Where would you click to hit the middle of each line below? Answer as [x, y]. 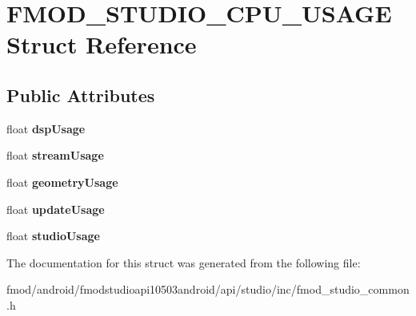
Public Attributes [81, 95]
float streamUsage [55, 155]
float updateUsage [56, 209]
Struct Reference [102, 44]
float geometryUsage [62, 182]
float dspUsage [46, 128]
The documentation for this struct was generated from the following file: [184, 262]
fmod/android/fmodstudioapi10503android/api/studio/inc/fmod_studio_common [208, 289]
